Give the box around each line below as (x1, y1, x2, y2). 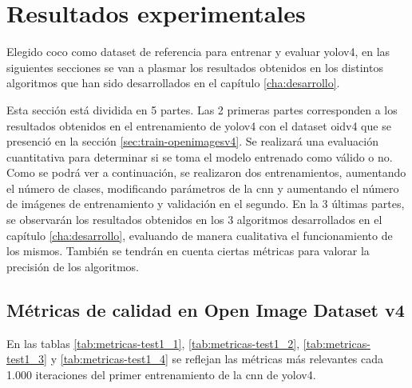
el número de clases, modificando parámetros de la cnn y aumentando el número (6, 179, 399, 196)
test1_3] (6, 350, 48, 367)
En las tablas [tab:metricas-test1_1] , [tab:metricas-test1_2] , (6, 334, 300, 351)
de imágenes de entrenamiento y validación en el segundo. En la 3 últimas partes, (6, 195, 405, 212)
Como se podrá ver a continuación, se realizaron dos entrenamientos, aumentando (6, 164, 406, 181)
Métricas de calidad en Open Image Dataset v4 (6, 297, 405, 322)
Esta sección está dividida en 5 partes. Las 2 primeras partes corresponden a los (6, 101, 398, 118)
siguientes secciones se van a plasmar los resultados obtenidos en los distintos (6, 58, 383, 75)
